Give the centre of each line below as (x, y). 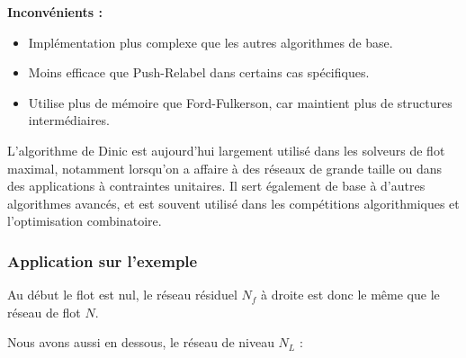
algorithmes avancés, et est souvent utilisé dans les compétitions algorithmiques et (233, 203)
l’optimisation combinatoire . (85, 221)
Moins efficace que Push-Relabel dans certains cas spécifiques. (199, 72)
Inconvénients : (55, 12)
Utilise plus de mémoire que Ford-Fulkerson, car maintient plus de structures (240, 102)
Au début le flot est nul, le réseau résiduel (122, 295)
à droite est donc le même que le (350, 295)
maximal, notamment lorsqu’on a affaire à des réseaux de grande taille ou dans (225, 168)
